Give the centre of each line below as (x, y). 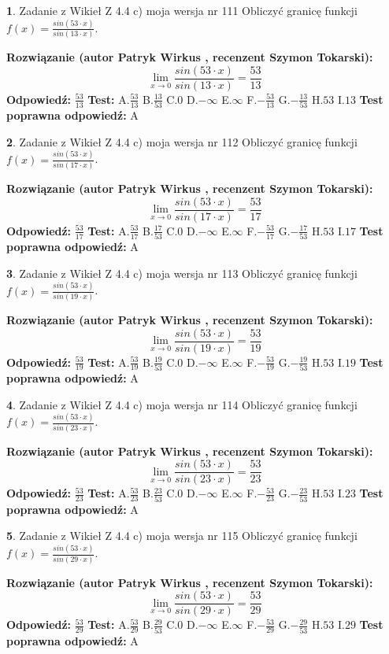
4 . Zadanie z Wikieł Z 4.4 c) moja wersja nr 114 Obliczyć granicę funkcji (182, 404)
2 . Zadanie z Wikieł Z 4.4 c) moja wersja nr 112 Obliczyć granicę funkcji (182, 141)
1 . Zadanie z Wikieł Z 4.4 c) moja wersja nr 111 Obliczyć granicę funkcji (182, 10)
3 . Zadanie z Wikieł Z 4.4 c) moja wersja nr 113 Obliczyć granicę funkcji (182, 273)
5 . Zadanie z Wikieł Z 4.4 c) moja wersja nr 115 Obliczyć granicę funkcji (182, 536)
